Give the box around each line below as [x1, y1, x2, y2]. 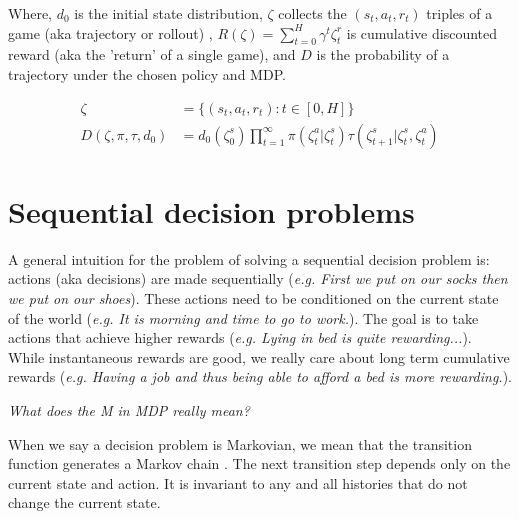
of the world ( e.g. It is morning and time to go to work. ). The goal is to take [8, 307, 479, 328]
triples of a [426, 3, 493, 23]
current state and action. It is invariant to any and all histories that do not [8, 472, 468, 493]
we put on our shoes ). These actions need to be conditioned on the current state [8, 287, 499, 308]
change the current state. [8, 492, 161, 513]
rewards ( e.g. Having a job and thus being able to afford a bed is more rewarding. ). [8, 366, 512, 387]
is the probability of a [316, 44, 450, 65]
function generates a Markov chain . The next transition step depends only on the [8, 453, 511, 474]
